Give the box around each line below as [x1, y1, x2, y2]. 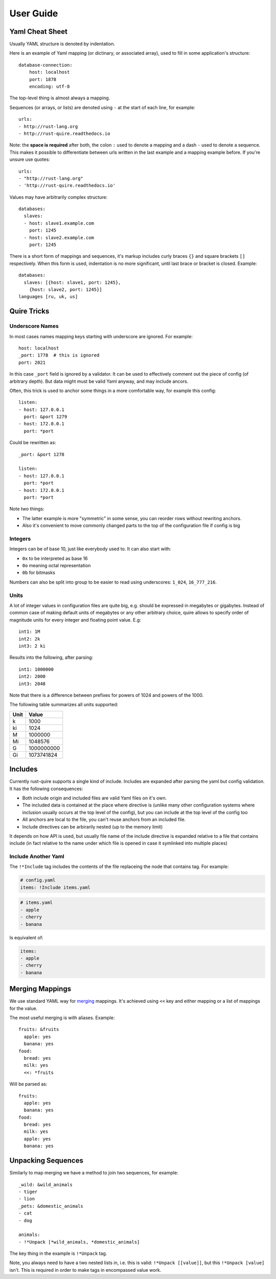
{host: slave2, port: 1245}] [29, 287, 102, 292]
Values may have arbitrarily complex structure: [9, 194, 108, 200]
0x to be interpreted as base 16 [22, 555, 88, 561]
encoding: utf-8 [29, 84, 70, 90]
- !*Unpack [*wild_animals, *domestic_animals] [18, 1239, 140, 1245]
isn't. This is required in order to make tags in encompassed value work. [9, 1267, 162, 1273]
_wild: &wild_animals [18, 1182, 73, 1187]
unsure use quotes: [9, 156, 51, 162]
